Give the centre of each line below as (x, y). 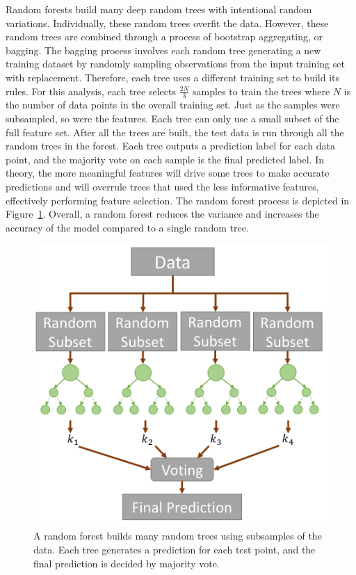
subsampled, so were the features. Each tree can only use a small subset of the (172, 118)
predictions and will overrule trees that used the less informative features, (162, 186)
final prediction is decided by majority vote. (127, 563)
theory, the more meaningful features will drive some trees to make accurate (168, 173)
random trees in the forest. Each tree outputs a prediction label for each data (170, 146)
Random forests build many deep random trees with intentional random (159, 9)
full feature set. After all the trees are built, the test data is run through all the (175, 132)
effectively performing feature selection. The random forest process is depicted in (178, 200)
